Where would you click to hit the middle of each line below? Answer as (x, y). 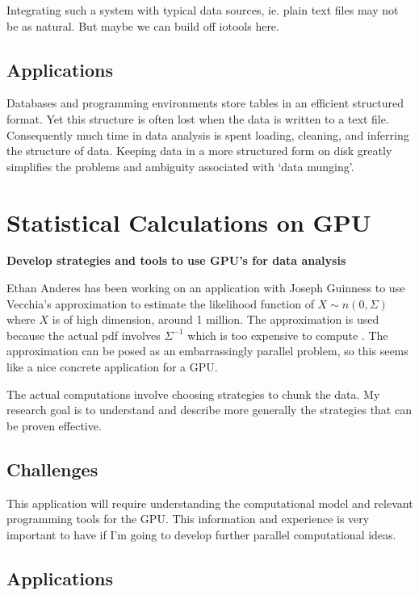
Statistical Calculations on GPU (189, 222)
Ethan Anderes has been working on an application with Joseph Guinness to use (206, 288)
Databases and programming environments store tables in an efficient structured (205, 103)
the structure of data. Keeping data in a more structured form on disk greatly (199, 151)
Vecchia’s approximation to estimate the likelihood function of (160, 303)
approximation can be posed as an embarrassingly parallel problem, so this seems (207, 351)
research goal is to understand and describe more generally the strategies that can (209, 410)
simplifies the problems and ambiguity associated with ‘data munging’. (180, 166)
